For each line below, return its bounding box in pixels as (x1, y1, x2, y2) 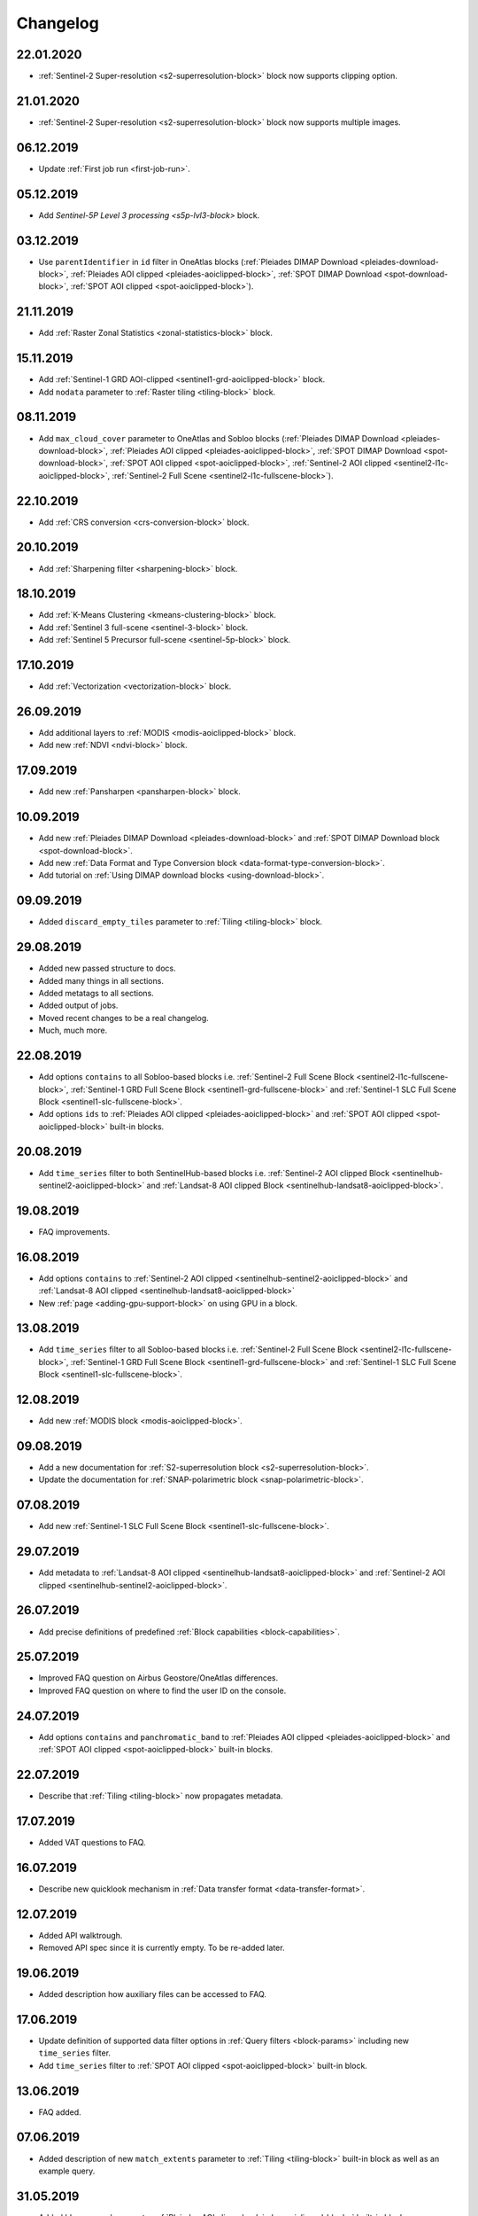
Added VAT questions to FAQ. (38, 1837, 146, 1847)
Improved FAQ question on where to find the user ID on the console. (38, 1685, 287, 1696)
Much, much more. (38, 1025, 108, 1036)
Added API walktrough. (38, 1930, 123, 1940)
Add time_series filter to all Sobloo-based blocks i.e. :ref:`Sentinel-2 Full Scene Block (38, 1344, 358, 1355)
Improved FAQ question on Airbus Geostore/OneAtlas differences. (38, 1673, 279, 1683)
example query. (38, 2165, 96, 2176)
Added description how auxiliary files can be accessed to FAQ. (38, 1989, 267, 2000)
